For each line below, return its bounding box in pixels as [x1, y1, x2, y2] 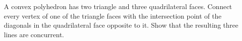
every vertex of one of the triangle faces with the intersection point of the [4, 10, 222, 20]
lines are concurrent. [4, 29, 64, 39]
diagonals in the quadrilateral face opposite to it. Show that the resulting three [4, 20, 239, 30]
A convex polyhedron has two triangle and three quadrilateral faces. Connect [4, 1, 232, 11]
